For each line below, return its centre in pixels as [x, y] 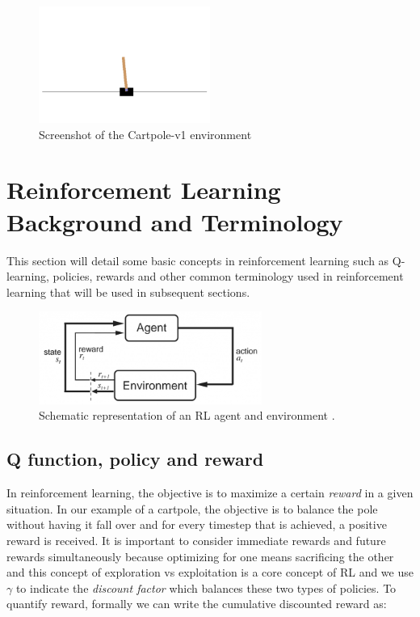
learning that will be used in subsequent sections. [128, 292]
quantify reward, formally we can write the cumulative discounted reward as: [197, 604]
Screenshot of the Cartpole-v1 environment [145, 134]
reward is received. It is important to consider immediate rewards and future [196, 540]
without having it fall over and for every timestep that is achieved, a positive [197, 524]
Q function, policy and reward [135, 459]
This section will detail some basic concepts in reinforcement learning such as [198, 260]
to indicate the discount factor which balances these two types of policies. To [206, 587]
